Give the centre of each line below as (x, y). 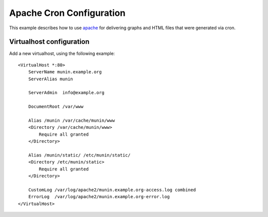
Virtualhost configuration (49, 42)
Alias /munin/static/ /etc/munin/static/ (79, 155)
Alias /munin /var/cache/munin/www (71, 120)
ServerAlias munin (51, 79)
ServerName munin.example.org (65, 72)
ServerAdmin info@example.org (66, 93)
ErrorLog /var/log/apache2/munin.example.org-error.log (99, 197)
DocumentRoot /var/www (56, 107)
